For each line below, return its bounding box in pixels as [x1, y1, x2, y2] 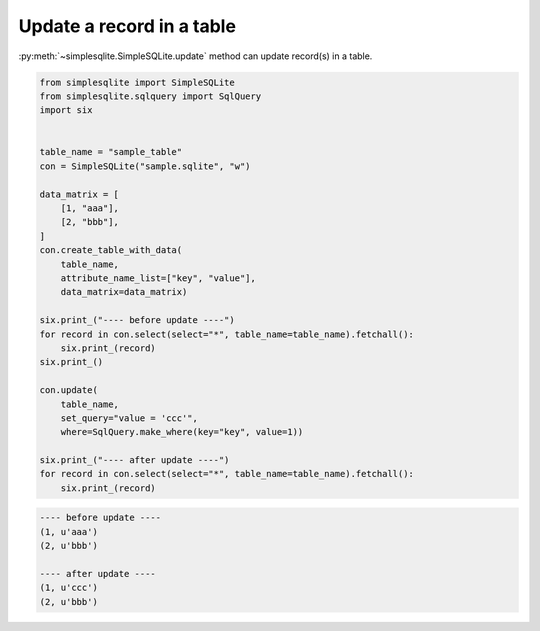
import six [39, 105, 93, 116]
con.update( [39, 385, 99, 396]
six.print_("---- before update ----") [39, 315, 235, 326]
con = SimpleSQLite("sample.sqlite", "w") [39, 160, 251, 172]
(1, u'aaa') [39, 526, 99, 537]
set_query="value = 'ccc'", [60, 412, 199, 424]
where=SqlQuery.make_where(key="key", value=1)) [60, 426, 304, 438]
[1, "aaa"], [60, 203, 120, 214]
